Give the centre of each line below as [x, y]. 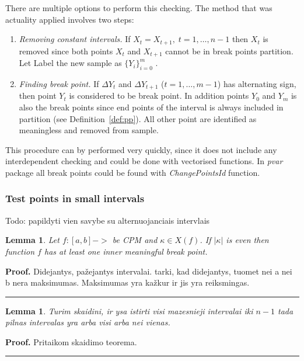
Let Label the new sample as [70, 63]
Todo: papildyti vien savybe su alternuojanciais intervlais [108, 220]
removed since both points [66, 51]
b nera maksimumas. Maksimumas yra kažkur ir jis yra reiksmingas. [127, 282]
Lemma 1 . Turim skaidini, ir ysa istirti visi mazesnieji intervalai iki [129, 310]
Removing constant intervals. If [75, 39]
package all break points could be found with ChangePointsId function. [133, 172]
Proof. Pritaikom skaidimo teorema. [71, 341]
